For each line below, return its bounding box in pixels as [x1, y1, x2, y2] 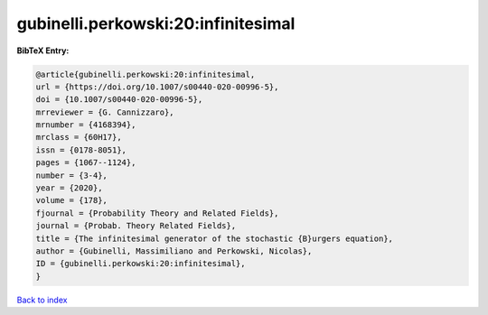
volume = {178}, [35, 195, 108, 206]
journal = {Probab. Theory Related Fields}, [35, 221, 237, 231]
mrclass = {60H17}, [35, 132, 122, 143]
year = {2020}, [35, 183, 103, 193]
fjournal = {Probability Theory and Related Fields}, [35, 208, 279, 218]
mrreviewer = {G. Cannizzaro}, [35, 107, 175, 117]
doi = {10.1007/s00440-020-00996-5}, [35, 95, 203, 105]
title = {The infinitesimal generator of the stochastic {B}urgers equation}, [35, 233, 393, 244]
